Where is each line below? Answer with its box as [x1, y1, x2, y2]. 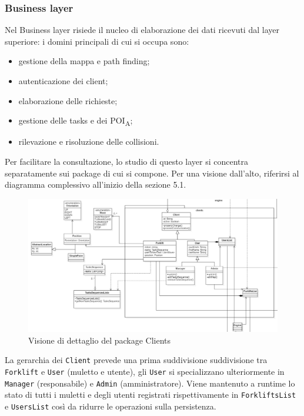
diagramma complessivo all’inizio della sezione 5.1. [5, 178, 186, 191]
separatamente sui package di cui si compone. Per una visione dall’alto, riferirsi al [5, 167, 299, 179]
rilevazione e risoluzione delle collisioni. [18, 135, 159, 148]
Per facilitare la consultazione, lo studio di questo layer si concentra [5, 155, 249, 167]
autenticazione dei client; [18, 75, 108, 86]
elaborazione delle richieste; [18, 94, 118, 107]
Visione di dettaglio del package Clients [28, 334, 171, 346]
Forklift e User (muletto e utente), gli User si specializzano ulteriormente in [5, 365, 285, 378]
